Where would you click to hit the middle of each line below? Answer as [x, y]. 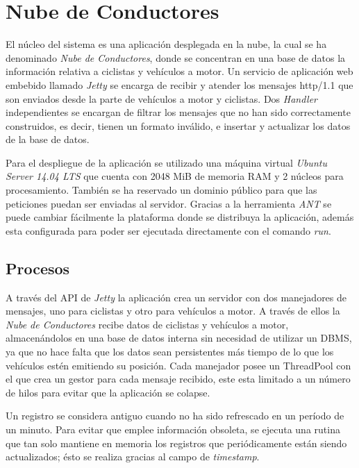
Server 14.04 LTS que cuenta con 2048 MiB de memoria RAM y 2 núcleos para [175, 176]
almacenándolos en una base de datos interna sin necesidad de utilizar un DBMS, [179, 338]
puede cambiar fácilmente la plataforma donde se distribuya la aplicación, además [180, 217]
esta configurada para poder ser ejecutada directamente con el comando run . [168, 230]
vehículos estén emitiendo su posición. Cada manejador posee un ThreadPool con [178, 365]
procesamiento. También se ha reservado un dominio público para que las [161, 190]
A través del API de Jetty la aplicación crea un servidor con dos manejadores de [176, 297]
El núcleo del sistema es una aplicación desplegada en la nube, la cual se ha [166, 44]
